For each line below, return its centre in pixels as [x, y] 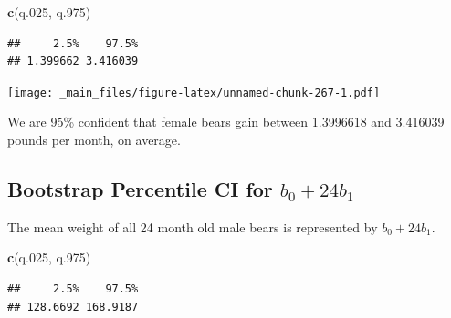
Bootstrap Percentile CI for [140, 189]
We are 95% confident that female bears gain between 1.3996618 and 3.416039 [226, 122]
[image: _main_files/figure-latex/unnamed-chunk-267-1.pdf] [194, 92]
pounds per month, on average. [94, 140]
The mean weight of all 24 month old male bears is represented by [193, 226]
